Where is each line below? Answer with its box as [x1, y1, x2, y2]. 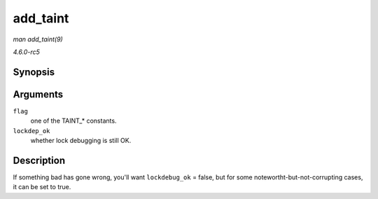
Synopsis [13, 66, 55, 78]
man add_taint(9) [13, 35, 63, 43]
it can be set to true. [13, 183, 71, 191]
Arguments [13, 88, 64, 100]
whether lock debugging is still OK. [30, 137, 132, 145]
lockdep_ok [13, 127, 50, 135]
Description [13, 154, 66, 166]
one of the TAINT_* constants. [30, 116, 117, 125]
